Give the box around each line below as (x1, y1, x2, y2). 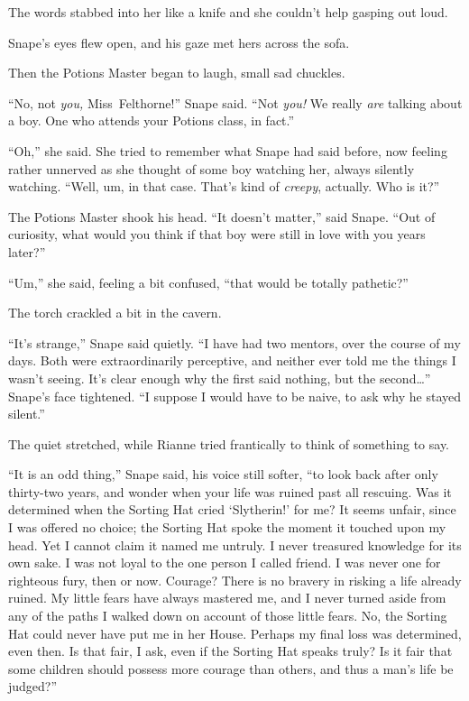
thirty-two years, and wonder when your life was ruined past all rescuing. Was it (8, 482, 452, 501)
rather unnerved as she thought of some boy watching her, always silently (8, 159, 415, 178)
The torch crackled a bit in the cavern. (8, 303, 222, 322)
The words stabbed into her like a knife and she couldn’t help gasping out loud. (8, 3, 448, 21)
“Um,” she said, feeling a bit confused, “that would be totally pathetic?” (8, 272, 409, 291)
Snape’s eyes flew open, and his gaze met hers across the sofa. (8, 32, 350, 51)
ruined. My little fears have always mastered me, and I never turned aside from (8, 588, 446, 607)
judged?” (8, 677, 58, 696)
